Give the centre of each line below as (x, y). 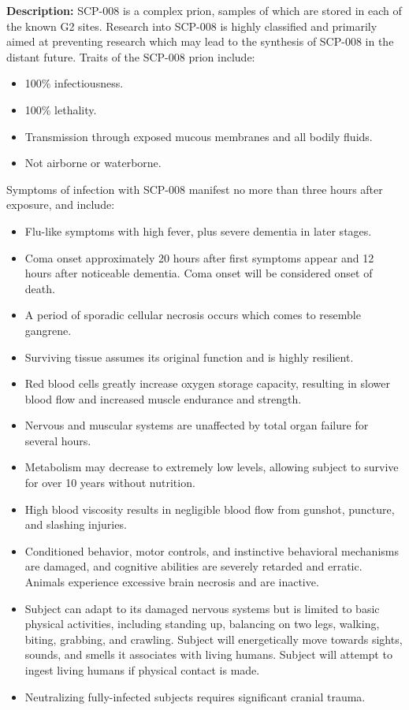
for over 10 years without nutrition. (110, 483)
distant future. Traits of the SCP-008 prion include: (131, 56)
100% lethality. (61, 109)
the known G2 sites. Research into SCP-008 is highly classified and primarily (192, 26)
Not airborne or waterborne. (93, 163)
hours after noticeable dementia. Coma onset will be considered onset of (199, 273)
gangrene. (48, 330)
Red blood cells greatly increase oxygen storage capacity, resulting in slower (207, 383)
